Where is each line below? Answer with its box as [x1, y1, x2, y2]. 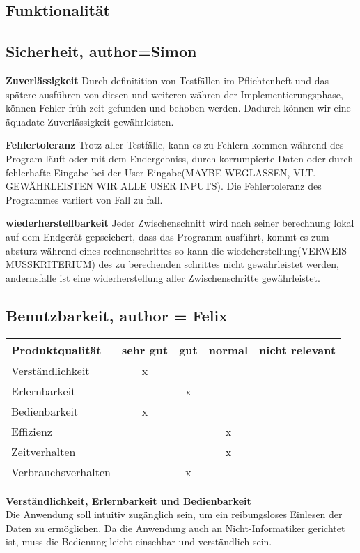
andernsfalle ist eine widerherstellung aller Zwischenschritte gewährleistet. [6, 270, 320, 285]
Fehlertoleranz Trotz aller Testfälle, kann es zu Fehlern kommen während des [6, 137, 344, 152]
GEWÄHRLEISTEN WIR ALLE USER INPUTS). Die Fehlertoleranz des [6, 179, 322, 193]
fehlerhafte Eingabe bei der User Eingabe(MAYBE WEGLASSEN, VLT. [6, 165, 316, 179]
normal [208, 341, 249, 358]
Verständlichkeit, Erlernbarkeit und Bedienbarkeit [6, 493, 251, 508]
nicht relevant [259, 341, 336, 358]
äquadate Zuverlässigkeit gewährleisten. [6, 114, 174, 128]
